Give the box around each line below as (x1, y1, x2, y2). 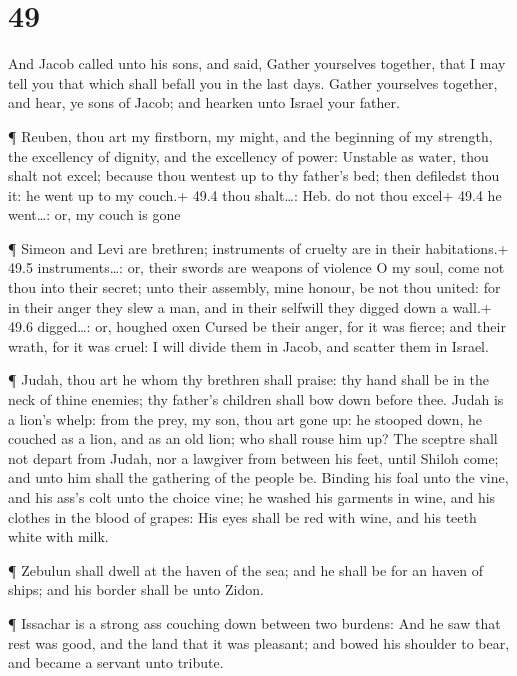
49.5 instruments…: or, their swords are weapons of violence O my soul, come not (8, 257, 505, 278)
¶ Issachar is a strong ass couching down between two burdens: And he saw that (8, 612, 501, 633)
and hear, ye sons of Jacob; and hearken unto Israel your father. (8, 92, 400, 113)
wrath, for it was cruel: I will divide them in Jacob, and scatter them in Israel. (8, 335, 489, 356)
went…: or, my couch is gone (8, 204, 181, 225)
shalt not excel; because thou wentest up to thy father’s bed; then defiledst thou (8, 165, 500, 186)
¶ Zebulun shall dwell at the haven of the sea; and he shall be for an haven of (8, 559, 484, 580)
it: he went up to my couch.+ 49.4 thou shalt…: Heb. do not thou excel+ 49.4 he (8, 184, 502, 205)
